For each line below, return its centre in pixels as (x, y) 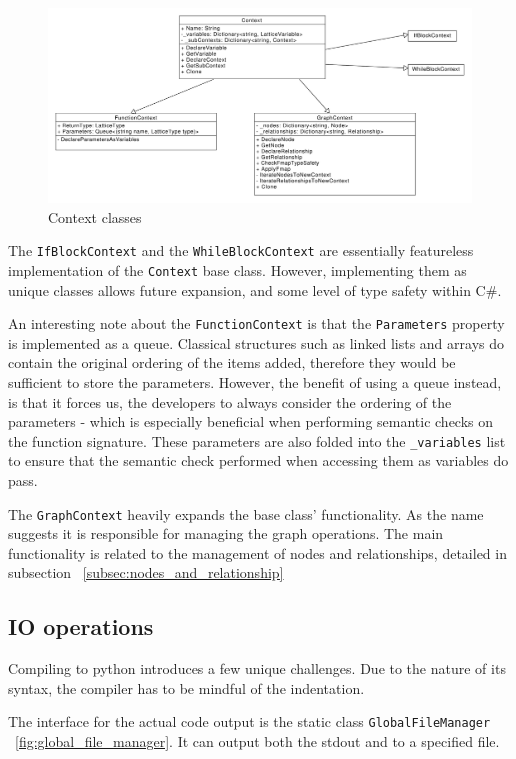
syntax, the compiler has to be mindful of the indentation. (186, 687)
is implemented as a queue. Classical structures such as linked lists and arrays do (256, 342)
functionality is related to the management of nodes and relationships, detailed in (257, 552)
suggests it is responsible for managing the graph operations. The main (226, 533)
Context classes (95, 216)
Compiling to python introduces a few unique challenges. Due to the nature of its (257, 668)
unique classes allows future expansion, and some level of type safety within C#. (255, 289)
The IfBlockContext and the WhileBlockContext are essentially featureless (241, 250)
